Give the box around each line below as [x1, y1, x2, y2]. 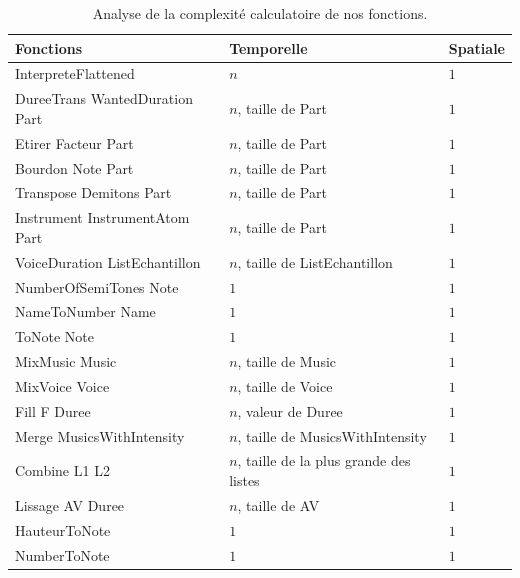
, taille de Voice [237, 375, 333, 396]
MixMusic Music [15, 351, 117, 372]
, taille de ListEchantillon [237, 251, 393, 272]
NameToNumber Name [15, 301, 156, 322]
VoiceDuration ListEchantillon [15, 251, 201, 272]
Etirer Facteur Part [15, 132, 134, 153]
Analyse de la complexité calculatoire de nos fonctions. [92, 3, 428, 23]
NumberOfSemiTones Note [15, 276, 179, 297]
